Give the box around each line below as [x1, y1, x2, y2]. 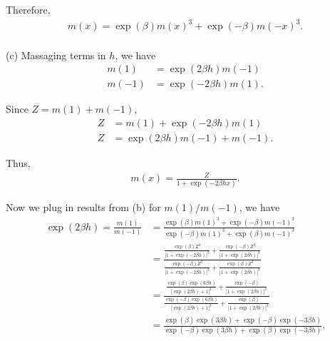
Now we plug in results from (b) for [6, 200, 161, 215]
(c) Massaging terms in [6, 47, 106, 62]
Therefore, [6, 2, 51, 16]
